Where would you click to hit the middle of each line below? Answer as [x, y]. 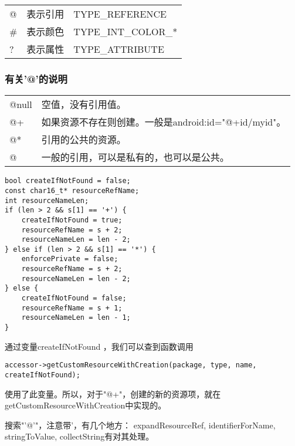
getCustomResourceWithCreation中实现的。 [86, 405]
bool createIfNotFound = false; [68, 181]
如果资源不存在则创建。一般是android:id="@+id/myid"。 [164, 122]
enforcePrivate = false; [70, 259]
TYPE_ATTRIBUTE [119, 49]
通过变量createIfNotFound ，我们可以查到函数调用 [99, 346]
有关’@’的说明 [36, 78]
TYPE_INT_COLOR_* [126, 31]
